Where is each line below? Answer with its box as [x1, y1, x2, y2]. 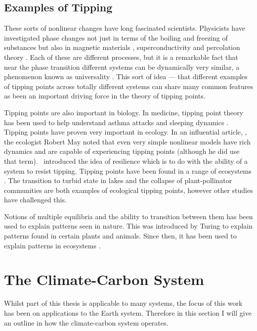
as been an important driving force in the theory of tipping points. [4, 91, 206, 101]
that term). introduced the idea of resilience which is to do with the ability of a [4, 155, 248, 166]
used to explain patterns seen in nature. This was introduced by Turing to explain [4, 221, 253, 231]
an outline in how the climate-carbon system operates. [4, 317, 169, 328]
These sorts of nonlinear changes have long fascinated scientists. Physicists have [4, 23, 245, 33]
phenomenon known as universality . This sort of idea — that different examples [4, 71, 248, 82]
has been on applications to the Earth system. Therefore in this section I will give [4, 307, 252, 318]
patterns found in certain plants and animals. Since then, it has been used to [4, 231, 237, 241]
